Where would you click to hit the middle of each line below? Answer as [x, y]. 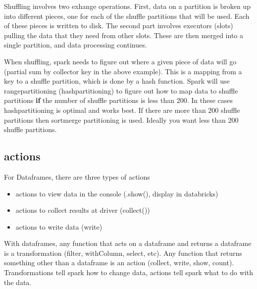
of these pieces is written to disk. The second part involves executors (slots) [119, 25]
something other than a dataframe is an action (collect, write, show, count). [119, 263]
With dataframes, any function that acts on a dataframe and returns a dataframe [128, 243]
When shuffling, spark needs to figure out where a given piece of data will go [120, 61]
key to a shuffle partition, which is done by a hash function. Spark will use [117, 81]
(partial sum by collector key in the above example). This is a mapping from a [123, 71]
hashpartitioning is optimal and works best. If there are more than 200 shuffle [122, 110]
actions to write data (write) [59, 226]
